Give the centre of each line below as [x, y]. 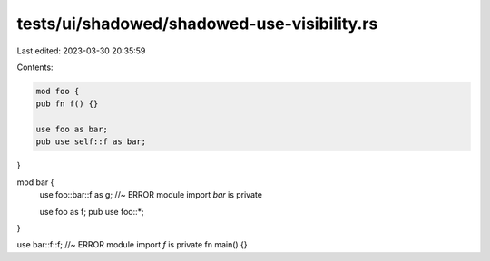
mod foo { [58, 91]
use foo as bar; [72, 130]
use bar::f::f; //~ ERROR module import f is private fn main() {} [132, 245]
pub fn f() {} [67, 104]
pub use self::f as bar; [91, 142]
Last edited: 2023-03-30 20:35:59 [81, 51]
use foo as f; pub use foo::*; [92, 211]
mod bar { [35, 182]
